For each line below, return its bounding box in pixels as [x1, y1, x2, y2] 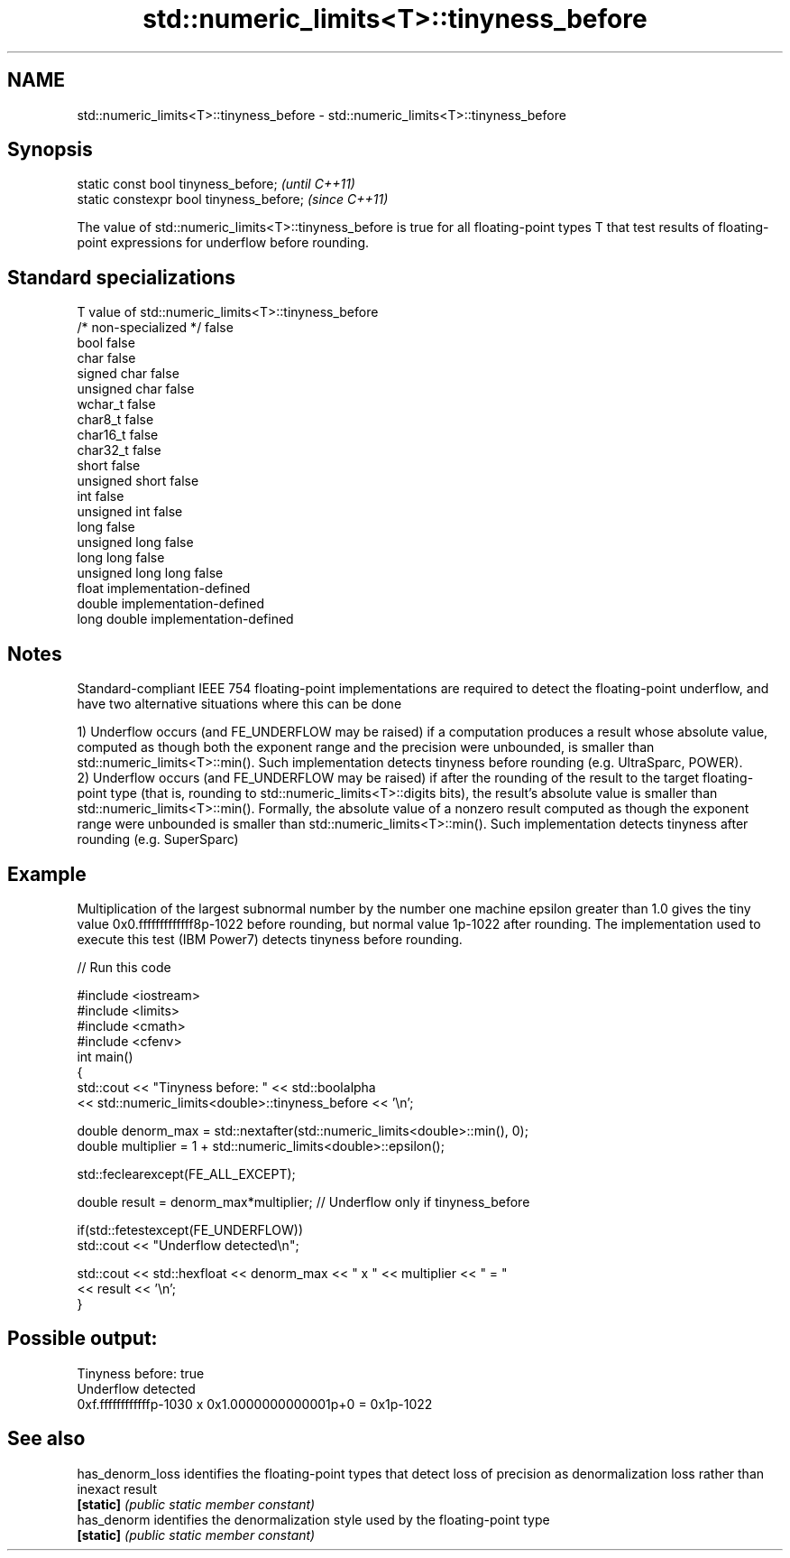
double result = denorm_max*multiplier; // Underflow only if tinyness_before [77, 1193, 530, 1210]
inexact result [77, 1480, 157, 1497]
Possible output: [7, 1327, 158, 1350]
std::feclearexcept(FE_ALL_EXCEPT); [77, 1165, 296, 1182]
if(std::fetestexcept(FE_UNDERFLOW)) [77, 1221, 304, 1238]
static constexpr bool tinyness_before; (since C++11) [77, 191, 389, 208]
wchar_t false [77, 396, 156, 413]
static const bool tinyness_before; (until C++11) [77, 176, 355, 192]
